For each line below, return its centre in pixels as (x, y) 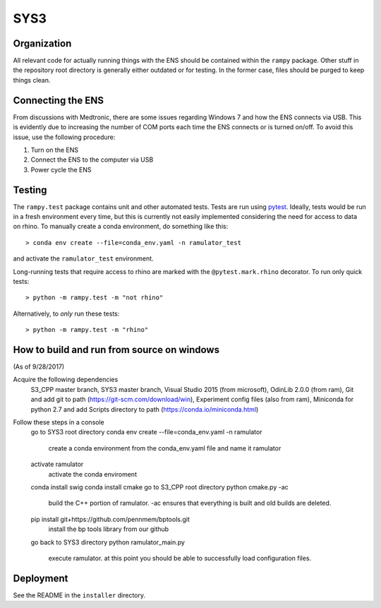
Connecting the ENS (58, 100)
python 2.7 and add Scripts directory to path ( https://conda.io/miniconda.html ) (145, 409)
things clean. (32, 80)
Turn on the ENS (55, 150)
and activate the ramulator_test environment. (84, 258)
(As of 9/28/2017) (39, 366)
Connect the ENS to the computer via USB (92, 160)
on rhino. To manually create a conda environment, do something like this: (121, 227)
